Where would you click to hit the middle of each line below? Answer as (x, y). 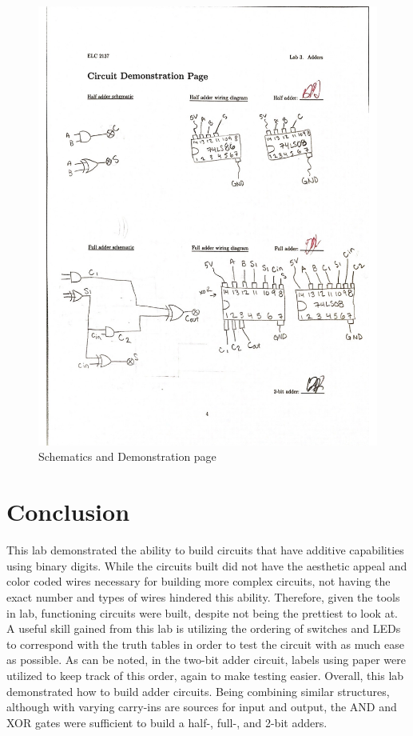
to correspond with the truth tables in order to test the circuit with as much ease (205, 644)
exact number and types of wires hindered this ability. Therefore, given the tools (203, 596)
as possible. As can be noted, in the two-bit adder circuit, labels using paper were (206, 660)
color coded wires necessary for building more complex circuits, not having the (199, 581)
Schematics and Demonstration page (127, 456)
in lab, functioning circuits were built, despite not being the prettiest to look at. (202, 612)
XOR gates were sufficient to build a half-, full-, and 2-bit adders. (167, 722)
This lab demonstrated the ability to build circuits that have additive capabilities (205, 550)
